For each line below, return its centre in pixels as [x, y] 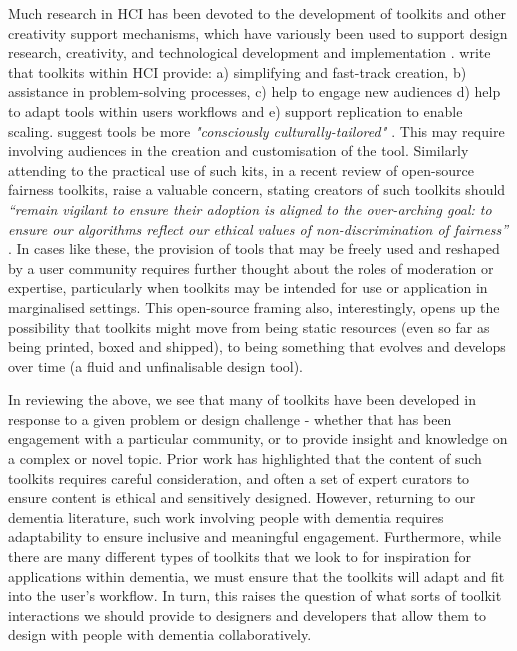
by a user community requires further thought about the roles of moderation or [251, 267]
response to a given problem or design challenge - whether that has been [230, 418]
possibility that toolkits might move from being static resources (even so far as [249, 326]
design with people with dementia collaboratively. [160, 634]
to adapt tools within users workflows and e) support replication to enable [235, 110]
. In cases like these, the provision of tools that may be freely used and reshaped [254, 248]
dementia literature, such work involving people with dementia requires [226, 516]
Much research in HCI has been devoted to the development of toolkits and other [257, 13]
